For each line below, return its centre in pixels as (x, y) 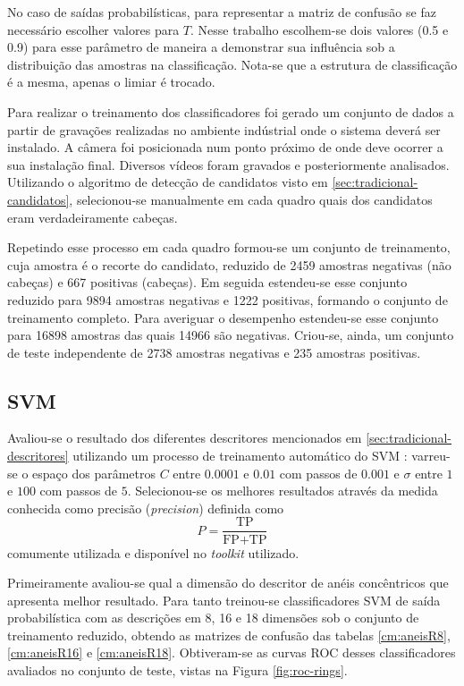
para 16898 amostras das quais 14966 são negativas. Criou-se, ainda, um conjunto (231, 335)
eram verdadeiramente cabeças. (93, 217)
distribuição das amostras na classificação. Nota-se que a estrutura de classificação (232, 64)
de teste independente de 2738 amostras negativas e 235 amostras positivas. (214, 352)
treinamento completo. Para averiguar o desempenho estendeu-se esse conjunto (223, 317)
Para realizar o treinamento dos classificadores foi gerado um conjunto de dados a (231, 111)
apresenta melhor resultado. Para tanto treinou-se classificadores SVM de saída (224, 600)
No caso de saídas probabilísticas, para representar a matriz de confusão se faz (222, 12)
